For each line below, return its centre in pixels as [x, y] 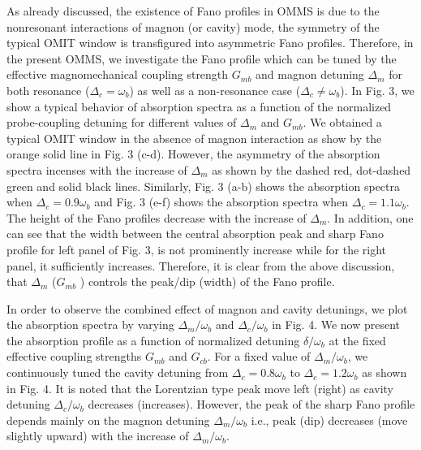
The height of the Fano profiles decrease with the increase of [157, 217]
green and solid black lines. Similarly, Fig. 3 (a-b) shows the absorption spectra [204, 186]
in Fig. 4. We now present [336, 325]
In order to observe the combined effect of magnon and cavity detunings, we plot [207, 308]
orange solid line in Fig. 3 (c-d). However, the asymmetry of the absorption [193, 154]
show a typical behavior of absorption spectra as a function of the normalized [199, 106]
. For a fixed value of [259, 356]
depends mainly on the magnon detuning [108, 420]
